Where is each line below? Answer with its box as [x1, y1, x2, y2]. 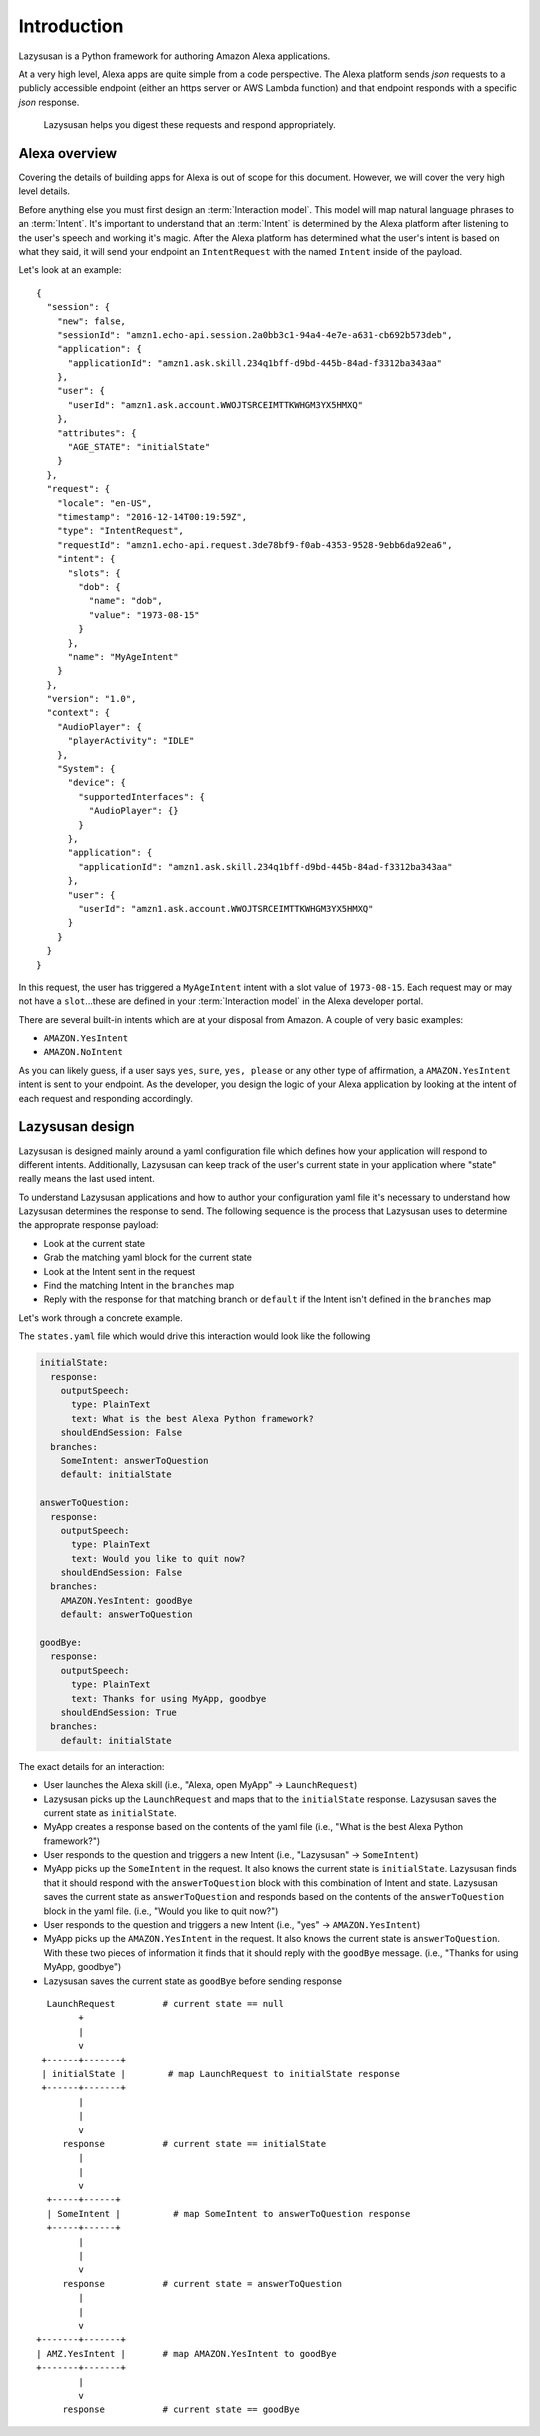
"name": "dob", [88, 595, 164, 607]
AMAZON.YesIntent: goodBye [60, 1595, 194, 1606]
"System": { [56, 763, 116, 775]
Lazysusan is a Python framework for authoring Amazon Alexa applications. [18, 50, 331, 62]
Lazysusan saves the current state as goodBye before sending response [43, 1975, 342, 1987]
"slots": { [67, 567, 121, 579]
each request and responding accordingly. [18, 1092, 194, 1104]
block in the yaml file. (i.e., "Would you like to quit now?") [43, 1905, 279, 1917]
